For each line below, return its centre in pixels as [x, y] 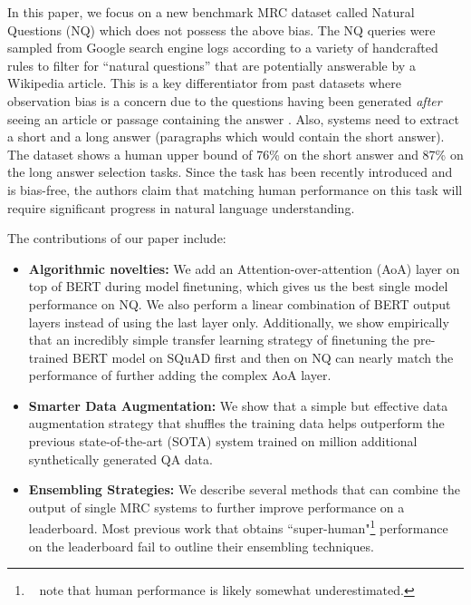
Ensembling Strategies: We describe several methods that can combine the [244, 489]
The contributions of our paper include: [117, 238]
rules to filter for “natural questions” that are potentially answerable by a [211, 65]
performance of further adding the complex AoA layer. [180, 375]
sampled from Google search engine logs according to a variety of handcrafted [223, 48]
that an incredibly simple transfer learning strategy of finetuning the [219, 340]
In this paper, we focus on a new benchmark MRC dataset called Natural [211, 12]
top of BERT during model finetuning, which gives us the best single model [238, 286]
